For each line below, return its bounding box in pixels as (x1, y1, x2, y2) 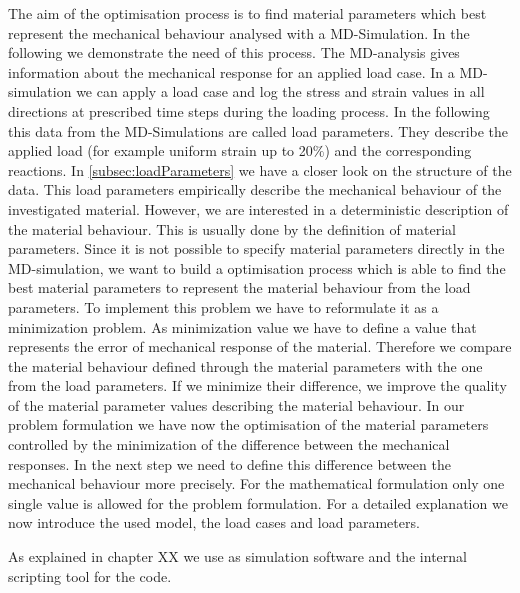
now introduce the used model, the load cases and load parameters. (8, 512, 420, 533)
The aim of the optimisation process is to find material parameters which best (8, 3, 487, 23)
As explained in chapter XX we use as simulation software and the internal (8, 546, 467, 567)
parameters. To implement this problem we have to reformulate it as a (8, 296, 439, 317)
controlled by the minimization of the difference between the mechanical (8, 434, 450, 455)
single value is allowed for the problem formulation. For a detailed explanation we (8, 492, 508, 513)
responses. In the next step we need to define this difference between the (8, 453, 451, 474)
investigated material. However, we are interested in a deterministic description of (8, 198, 509, 219)
